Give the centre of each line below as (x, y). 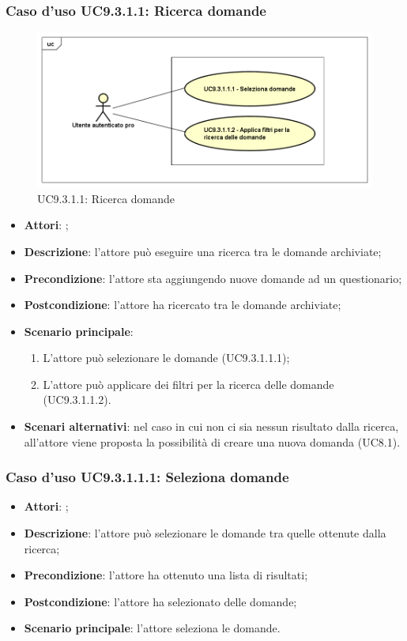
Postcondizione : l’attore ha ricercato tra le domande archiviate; (183, 305)
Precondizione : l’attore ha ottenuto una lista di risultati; (166, 575)
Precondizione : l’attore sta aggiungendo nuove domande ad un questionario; (213, 278)
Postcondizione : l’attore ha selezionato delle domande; (160, 601)
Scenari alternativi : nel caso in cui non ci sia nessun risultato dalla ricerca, (211, 426)
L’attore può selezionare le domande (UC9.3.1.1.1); (166, 358)
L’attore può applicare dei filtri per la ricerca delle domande (188, 384)
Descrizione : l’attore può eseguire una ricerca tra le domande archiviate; (203, 251)
